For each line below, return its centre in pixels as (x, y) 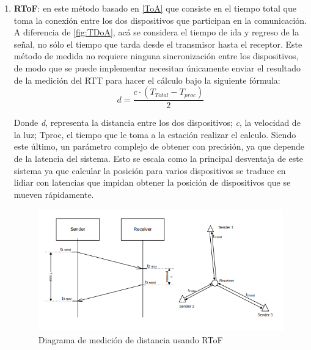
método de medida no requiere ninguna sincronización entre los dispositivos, (156, 56)
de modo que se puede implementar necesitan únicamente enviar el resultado (157, 67)
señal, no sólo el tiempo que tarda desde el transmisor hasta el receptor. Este (158, 44)
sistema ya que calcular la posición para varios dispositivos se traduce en (150, 170)
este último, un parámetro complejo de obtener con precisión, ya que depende (159, 146)
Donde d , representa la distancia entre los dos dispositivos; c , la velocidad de (157, 122)
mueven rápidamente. (54, 194)
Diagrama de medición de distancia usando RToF (130, 340)
